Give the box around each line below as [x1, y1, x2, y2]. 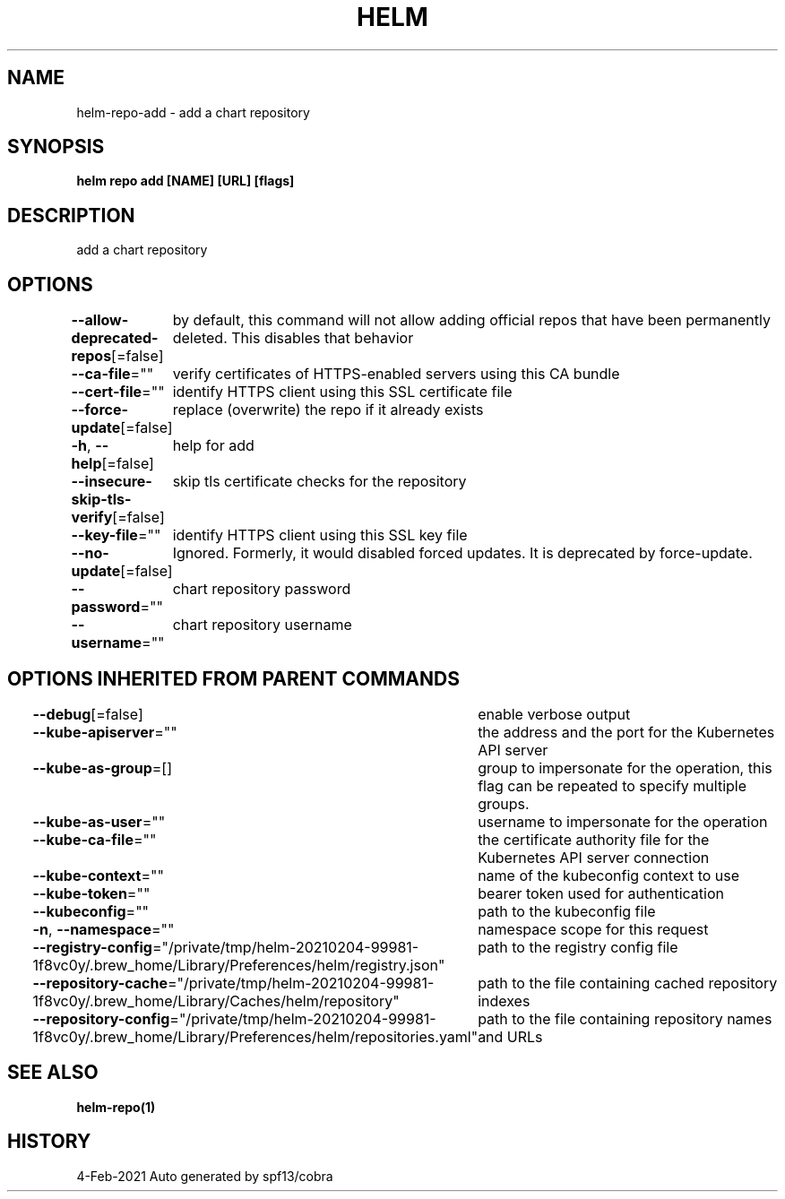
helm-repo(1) [76, 1099, 156, 1115]
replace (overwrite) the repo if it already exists [172, 401, 484, 419]
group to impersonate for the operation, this [478, 758, 772, 777]
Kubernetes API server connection [478, 848, 710, 867]
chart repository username [172, 616, 352, 634]
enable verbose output [478, 704, 631, 723]
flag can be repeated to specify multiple [478, 776, 746, 795]
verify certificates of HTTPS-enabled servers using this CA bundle [172, 365, 620, 384]
